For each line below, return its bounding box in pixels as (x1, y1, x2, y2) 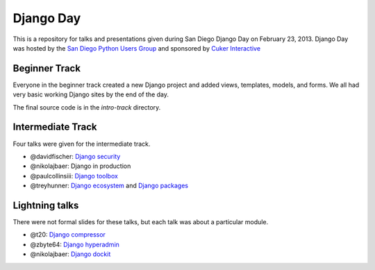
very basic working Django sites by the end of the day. (12, 90, 169, 99)
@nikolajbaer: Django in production (30, 162, 131, 170)
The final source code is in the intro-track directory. (12, 103, 161, 111)
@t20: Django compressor (30, 230, 106, 239)
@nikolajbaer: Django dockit (30, 250, 111, 258)
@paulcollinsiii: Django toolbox (30, 171, 118, 180)
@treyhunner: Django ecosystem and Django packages (30, 181, 189, 190)
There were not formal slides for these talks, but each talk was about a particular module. (12, 218, 269, 226)
